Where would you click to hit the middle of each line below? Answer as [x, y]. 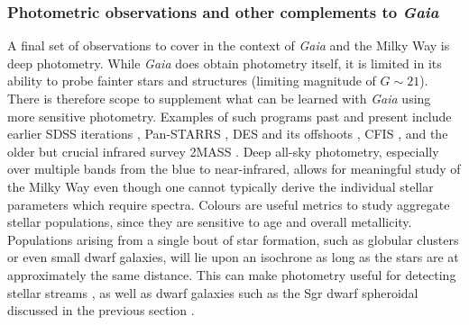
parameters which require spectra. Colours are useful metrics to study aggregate [229, 204]
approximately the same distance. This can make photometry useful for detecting [232, 274]
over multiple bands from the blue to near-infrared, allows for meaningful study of [234, 169]
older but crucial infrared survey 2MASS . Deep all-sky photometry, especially [223, 151]
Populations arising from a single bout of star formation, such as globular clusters [233, 239]
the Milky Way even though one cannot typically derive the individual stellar [221, 186]
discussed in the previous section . [101, 310]
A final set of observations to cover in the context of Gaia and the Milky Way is [229, 45]
